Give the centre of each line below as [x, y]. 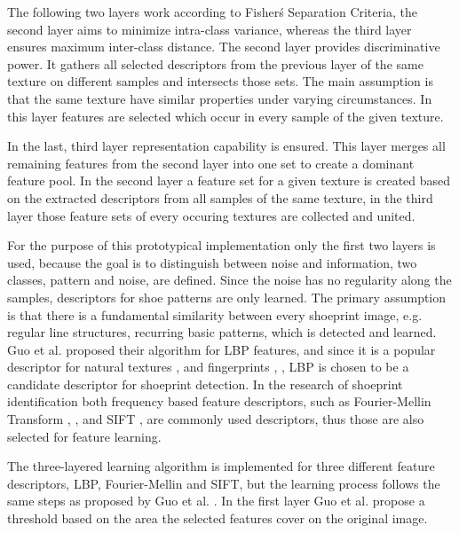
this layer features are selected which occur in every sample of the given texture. [226, 116]
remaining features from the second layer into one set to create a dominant [211, 163]
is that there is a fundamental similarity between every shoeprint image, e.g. [215, 314]
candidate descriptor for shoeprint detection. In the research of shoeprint [205, 384]
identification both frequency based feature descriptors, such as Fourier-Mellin [219, 401]
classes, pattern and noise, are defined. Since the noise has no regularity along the [229, 280]
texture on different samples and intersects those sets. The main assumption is [220, 81]
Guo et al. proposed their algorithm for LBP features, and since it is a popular [222, 349]
